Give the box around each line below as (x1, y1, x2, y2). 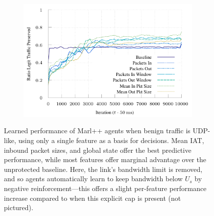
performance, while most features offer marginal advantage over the (4, 154, 206, 165)
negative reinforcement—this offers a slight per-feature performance (4, 183, 207, 193)
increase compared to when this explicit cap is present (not (4, 192, 181, 203)
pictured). (4, 202, 33, 213)
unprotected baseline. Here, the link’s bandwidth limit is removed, (4, 164, 203, 174)
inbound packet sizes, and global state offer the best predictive (4, 144, 191, 155)
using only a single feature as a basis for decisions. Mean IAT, (18, 135, 204, 145)
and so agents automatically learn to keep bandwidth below (4, 173, 183, 184)
